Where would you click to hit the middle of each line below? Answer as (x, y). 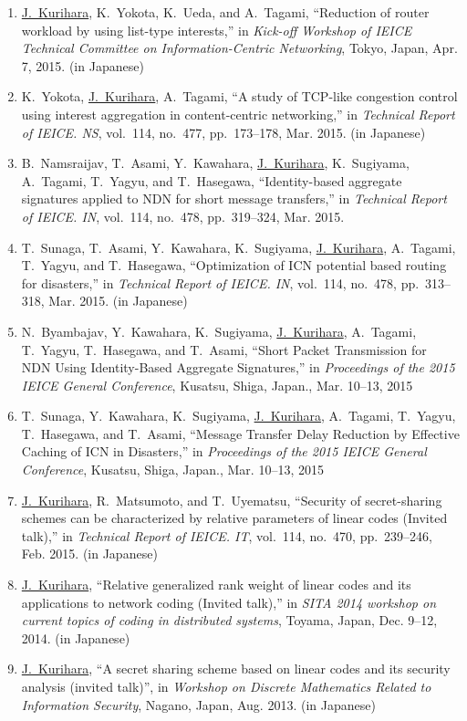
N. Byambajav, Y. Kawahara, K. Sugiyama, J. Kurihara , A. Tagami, (219, 331)
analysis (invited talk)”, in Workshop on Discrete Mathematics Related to (226, 686)
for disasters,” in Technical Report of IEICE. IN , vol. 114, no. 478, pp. (220, 282)
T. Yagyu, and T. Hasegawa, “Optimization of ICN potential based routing (234, 265)
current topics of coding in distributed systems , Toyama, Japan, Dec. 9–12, (229, 620)
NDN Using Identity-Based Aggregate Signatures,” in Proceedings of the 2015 (238, 367)
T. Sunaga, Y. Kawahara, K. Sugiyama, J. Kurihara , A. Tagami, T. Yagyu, (239, 416)
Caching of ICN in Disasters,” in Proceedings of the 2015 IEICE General (224, 451)
